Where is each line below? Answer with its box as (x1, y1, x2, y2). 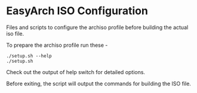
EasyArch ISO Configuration (6, 4, 148, 18)
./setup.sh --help (6, 53, 52, 59)
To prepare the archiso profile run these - (6, 41, 108, 49)
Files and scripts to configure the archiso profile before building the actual (6, 24, 189, 31)
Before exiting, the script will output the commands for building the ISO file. (6, 80, 191, 87)
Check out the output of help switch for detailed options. (6, 68, 145, 75)
